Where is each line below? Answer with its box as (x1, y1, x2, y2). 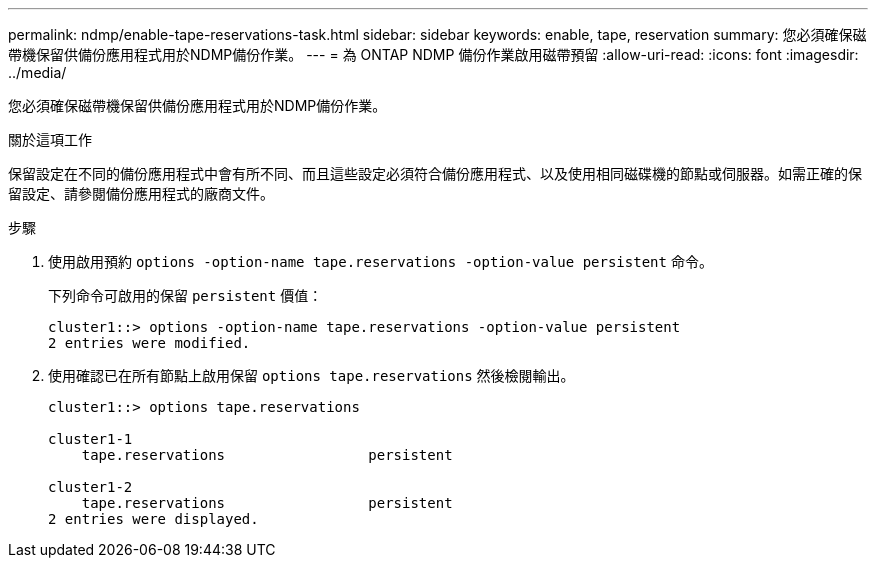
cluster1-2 (48, 479, 133, 495)
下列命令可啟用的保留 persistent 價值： (48, 287, 323, 304)
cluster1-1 (48, 431, 133, 447)
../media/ (8, 64, 67, 81)
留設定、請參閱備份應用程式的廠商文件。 (8, 185, 274, 202)
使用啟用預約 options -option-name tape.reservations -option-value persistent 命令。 (48, 253, 713, 270)
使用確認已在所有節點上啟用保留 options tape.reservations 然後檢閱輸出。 (48, 367, 575, 384)
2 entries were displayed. (48, 511, 259, 527)
